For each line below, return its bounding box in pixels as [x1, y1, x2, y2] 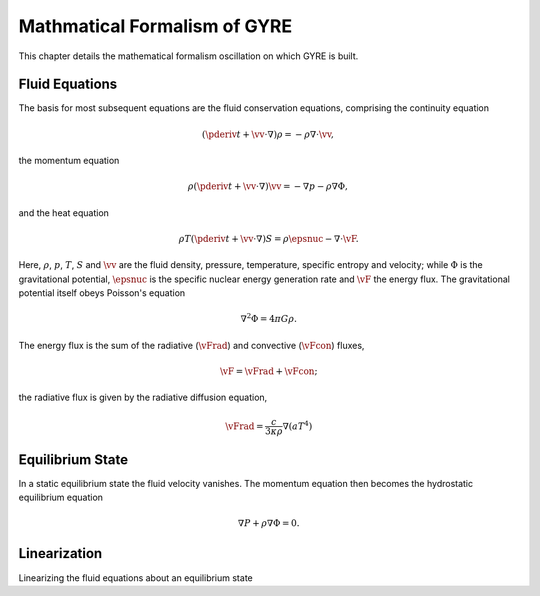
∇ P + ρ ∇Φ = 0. [237, 518, 300, 529]
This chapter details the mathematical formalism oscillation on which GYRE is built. [18, 50, 359, 62]
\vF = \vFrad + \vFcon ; [220, 365, 318, 377]
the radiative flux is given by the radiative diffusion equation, [18, 391, 268, 404]
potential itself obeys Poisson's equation [18, 286, 186, 299]
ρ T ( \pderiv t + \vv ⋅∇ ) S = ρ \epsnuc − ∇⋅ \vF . [178, 233, 359, 244]
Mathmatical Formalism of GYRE [18, 15, 293, 37]
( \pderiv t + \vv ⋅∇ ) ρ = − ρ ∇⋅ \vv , [201, 128, 334, 140]
